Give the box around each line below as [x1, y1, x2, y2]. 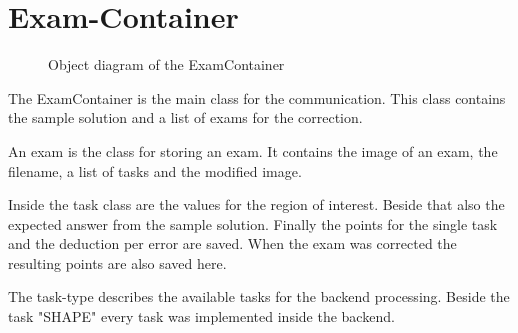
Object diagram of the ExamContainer [48, 54, 285, 75]
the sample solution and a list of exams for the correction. [8, 107, 363, 128]
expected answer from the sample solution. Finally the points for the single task [8, 213, 498, 234]
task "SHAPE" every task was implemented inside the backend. [8, 306, 395, 327]
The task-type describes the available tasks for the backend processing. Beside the [8, 286, 510, 307]
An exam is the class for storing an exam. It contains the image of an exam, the [8, 140, 498, 161]
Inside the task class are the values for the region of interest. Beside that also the [8, 194, 505, 215]
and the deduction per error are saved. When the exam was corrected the [8, 233, 457, 254]
